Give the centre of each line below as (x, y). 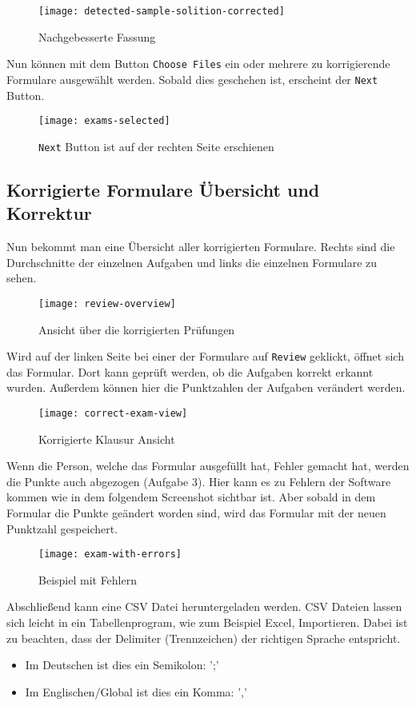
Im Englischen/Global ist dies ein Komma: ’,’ (136, 691)
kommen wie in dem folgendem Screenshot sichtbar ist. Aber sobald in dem (191, 497)
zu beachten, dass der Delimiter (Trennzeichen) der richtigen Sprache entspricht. (204, 638)
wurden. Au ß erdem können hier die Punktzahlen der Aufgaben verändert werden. (206, 387)
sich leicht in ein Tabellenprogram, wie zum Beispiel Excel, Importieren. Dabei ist (207, 622)
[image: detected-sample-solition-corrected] (162, 11)
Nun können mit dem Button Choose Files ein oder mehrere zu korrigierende (198, 64)
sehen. (22, 278)
